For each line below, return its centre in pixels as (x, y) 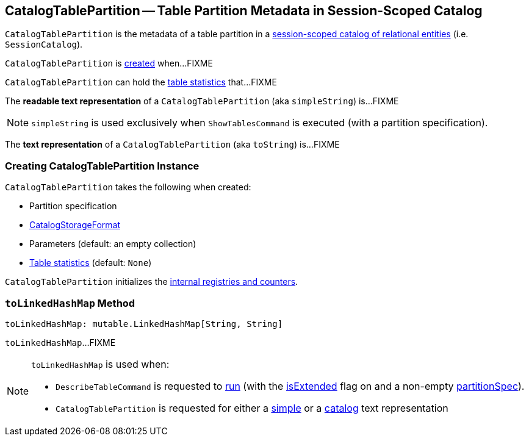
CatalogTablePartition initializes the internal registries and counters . (152, 282)
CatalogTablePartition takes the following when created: (128, 187)
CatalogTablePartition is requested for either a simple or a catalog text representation (252, 408)
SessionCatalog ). (44, 45)
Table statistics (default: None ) (91, 263)
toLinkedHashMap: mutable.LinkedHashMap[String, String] (144, 324)
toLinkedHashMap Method (70, 303)
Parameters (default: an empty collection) (113, 244)
